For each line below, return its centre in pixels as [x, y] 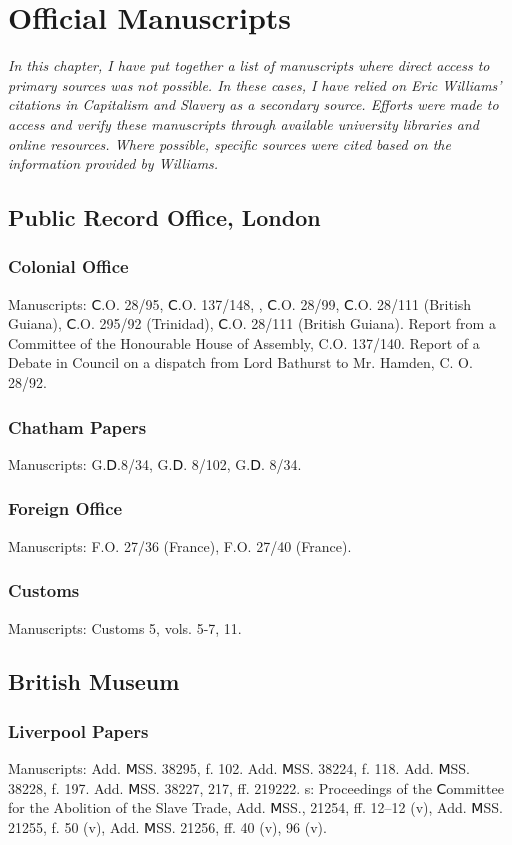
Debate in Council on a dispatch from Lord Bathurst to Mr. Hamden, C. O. [240, 362]
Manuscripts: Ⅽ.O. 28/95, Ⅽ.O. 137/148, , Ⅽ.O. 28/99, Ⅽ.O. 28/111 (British [240, 303]
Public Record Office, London [164, 217]
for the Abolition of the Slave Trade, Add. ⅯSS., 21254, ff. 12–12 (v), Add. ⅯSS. [255, 807]
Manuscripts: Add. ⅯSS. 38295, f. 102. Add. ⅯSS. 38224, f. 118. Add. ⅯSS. [239, 768]
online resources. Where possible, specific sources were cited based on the [229, 143]
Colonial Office [68, 266]
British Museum [94, 681]
